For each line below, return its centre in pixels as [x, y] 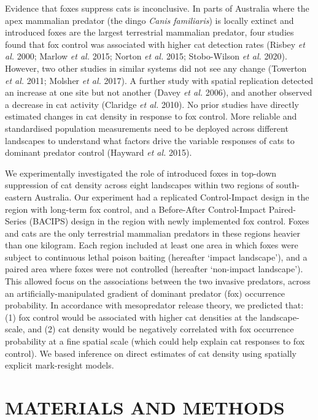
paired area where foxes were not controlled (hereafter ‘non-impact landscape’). [154, 269]
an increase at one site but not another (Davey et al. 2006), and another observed [159, 92]
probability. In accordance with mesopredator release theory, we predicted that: [154, 305]
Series [16, 221]
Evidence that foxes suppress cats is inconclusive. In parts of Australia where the [157, 8]
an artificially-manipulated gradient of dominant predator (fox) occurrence [145, 293]
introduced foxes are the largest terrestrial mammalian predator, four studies [149, 32]
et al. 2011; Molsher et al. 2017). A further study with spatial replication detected [159, 80]
